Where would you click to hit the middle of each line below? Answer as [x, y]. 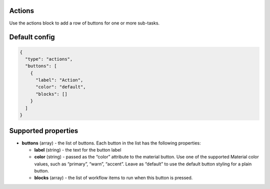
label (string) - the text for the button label [78, 149]
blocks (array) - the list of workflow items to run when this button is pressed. [113, 178]
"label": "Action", [59, 80]
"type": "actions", [49, 59]
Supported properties [44, 131]
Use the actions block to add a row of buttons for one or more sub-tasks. [84, 23]
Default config [32, 37]
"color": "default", [61, 87]
